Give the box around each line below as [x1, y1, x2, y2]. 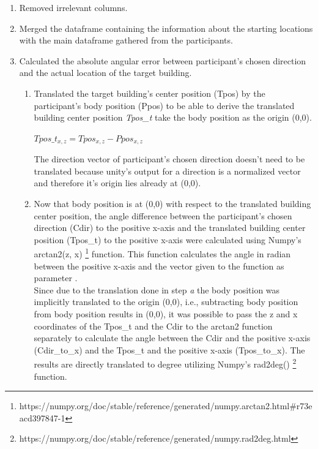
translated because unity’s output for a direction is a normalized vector [34, 164, 301, 177]
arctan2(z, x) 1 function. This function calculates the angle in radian [34, 246, 291, 260]
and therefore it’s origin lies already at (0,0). [34, 176, 201, 189]
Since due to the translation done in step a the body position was [34, 283, 280, 296]
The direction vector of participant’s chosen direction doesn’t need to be [34, 153, 305, 165]
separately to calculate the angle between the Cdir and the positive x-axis [34, 331, 311, 344]
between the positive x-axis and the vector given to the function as [34, 259, 284, 272]
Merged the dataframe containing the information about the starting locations [19, 21, 313, 34]
